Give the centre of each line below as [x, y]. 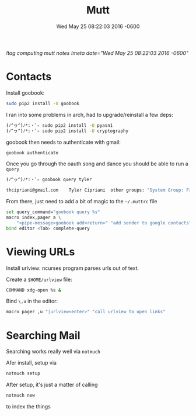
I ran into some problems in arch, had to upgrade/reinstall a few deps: [90, 115]
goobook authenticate [32, 152]
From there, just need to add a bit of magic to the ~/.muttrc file [82, 202]
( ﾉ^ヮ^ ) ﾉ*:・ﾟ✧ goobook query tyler [49, 180]
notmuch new [20, 396]
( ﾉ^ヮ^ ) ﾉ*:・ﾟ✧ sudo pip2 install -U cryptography [67, 131]
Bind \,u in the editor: [32, 301]
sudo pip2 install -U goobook [43, 103]
